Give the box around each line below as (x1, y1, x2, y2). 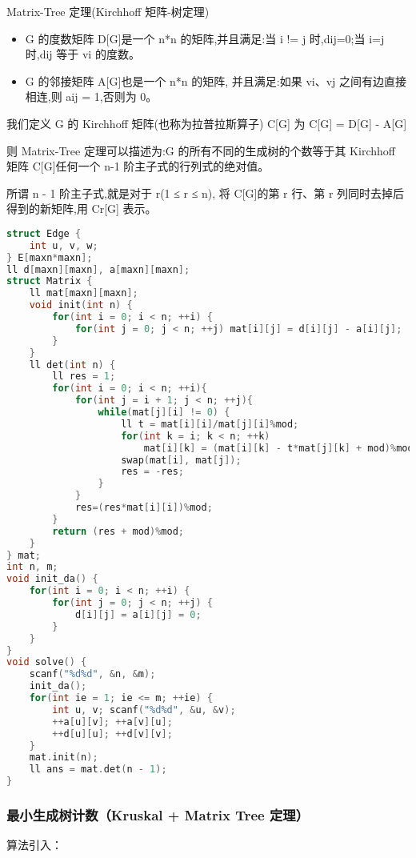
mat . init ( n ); (29, 752, 98, 764)
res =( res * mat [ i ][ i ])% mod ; (74, 502, 213, 514)
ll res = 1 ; (52, 371, 116, 383)
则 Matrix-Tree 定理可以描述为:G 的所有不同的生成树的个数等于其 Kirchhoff (6, 142, 395, 158)
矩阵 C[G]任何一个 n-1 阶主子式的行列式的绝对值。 (6, 158, 270, 174)
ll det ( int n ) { (29, 359, 116, 371)
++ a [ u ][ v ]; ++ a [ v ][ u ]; (52, 716, 173, 728)
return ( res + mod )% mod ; (52, 525, 185, 537)
